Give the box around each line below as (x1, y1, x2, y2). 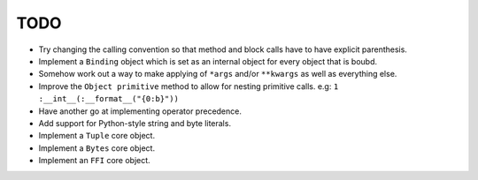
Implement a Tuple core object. (38, 131, 155, 141)
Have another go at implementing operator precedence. (38, 106, 243, 116)
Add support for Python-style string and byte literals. (38, 117, 232, 128)
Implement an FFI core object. (38, 155, 150, 166)
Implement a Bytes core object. (38, 142, 155, 154)
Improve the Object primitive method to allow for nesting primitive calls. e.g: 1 (38, 80, 339, 92)
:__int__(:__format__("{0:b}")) (38, 94, 179, 104)
